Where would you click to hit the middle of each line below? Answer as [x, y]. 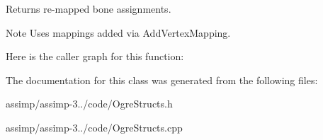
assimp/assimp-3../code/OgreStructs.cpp [94, 127]
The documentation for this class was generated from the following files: [162, 80]
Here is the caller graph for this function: [95, 56]
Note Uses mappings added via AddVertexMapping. [118, 32]
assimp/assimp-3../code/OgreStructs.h [89, 104]
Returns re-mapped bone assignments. [89, 8]
